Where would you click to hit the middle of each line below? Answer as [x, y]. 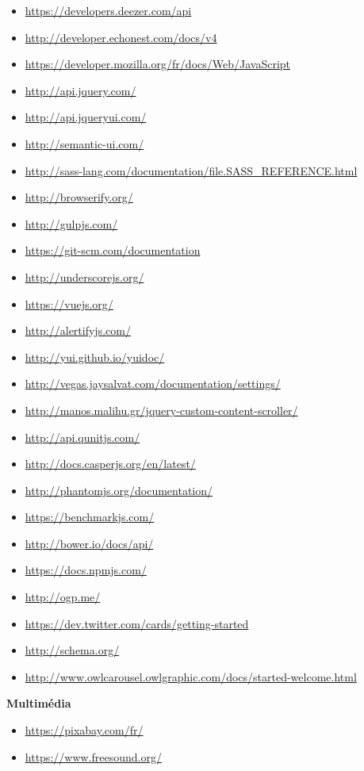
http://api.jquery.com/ [80, 90]
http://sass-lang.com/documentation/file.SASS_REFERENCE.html [191, 170]
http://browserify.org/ [79, 197]
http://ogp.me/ [63, 597]
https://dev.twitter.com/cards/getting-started [137, 623]
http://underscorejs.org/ [84, 276]
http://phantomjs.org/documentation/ [119, 490]
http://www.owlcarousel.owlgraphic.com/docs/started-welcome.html [191, 676]
